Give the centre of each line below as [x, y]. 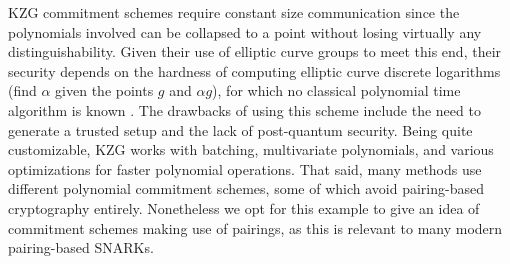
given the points [104, 90]
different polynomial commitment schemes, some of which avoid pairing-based [246, 188]
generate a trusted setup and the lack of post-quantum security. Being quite [240, 129]
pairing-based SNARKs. [81, 247]
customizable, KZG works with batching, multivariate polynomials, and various [251, 149]
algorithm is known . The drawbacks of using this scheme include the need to [244, 109]
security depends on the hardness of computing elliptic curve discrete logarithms [254, 70]
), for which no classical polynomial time [336, 90]
